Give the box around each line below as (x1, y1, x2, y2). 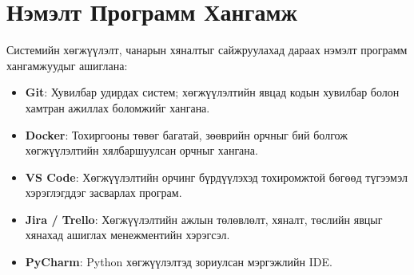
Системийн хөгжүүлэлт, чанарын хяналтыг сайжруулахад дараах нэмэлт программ (6, 41, 408, 58)
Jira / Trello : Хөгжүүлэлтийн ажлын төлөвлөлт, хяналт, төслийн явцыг (25, 210, 383, 227)
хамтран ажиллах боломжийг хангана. (25, 99, 210, 116)
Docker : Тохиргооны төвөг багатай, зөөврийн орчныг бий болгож (25, 126, 348, 143)
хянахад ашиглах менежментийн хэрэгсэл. (25, 226, 230, 243)
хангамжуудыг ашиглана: (6, 57, 128, 73)
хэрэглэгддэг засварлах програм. (25, 184, 182, 201)
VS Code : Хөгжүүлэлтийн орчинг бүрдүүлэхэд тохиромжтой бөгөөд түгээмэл (25, 168, 408, 185)
